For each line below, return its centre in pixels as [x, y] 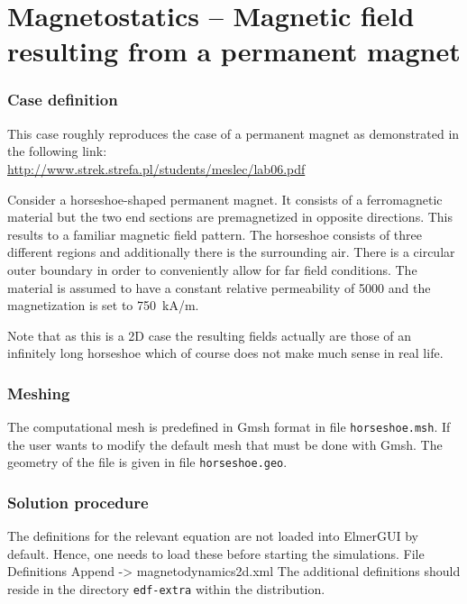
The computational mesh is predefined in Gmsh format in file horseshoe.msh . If [229, 427]
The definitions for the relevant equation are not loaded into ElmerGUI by [213, 536]
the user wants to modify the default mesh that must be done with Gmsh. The [225, 444]
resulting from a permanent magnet [234, 51]
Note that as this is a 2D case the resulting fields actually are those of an [209, 335]
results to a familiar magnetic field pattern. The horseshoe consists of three [215, 234]
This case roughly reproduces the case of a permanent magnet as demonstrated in [233, 133]
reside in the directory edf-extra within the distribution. [166, 589]
